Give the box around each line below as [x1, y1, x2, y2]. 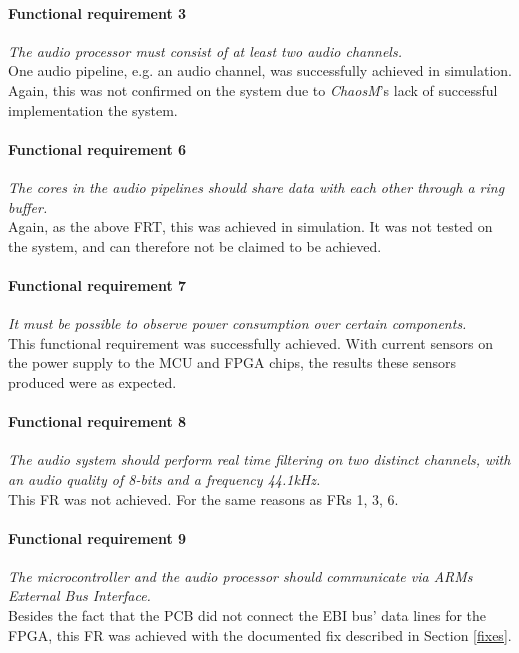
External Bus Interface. [8, 585, 151, 606]
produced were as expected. [8, 371, 177, 392]
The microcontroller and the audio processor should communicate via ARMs [8, 565, 473, 586]
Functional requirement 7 [8, 274, 187, 295]
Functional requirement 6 [8, 138, 187, 159]
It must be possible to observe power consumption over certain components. [8, 313, 467, 334]
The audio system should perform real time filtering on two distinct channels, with [8, 449, 511, 470]
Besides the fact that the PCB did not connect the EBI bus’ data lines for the [8, 605, 487, 626]
